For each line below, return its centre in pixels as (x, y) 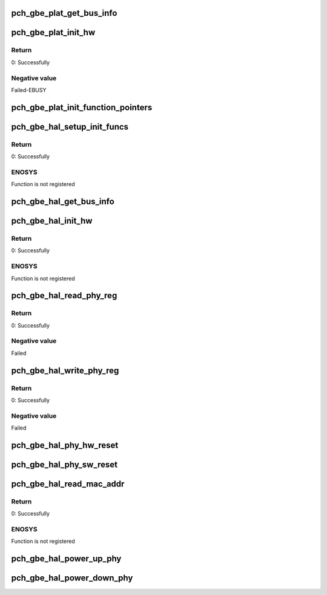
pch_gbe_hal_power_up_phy (66, 559)
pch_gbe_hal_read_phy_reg (64, 296)
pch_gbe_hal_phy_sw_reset (64, 464)
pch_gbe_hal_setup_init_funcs (70, 126)
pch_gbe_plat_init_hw (53, 32)
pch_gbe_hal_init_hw (52, 221)
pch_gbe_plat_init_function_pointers (82, 107)
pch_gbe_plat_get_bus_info (64, 13)
